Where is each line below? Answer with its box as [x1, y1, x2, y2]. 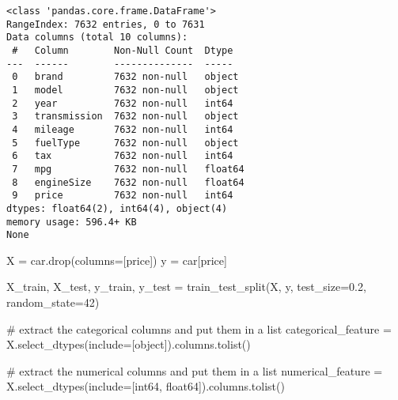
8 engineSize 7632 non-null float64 [12, 176, 244, 188]
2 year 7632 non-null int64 [12, 97, 233, 109]
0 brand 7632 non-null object [12, 71, 239, 83]
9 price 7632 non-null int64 [12, 190, 233, 202]
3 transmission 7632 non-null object [12, 111, 239, 123]
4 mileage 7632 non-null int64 [12, 123, 233, 135]
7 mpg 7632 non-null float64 [12, 163, 244, 175]
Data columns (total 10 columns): [6, 32, 188, 43]
